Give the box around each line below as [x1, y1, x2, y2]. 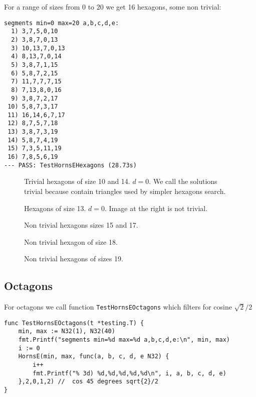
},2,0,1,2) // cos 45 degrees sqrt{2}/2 [18, 378, 158, 385]
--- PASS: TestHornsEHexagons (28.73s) [4, 161, 137, 169]
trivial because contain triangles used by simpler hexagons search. [24, 186, 226, 196]
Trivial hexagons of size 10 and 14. [24, 176, 130, 186]
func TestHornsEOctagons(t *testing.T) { [4, 319, 144, 327]
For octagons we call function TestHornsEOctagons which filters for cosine [4, 302, 232, 312]
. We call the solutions [149, 176, 217, 186]
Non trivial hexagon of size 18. [24, 236, 118, 247]
